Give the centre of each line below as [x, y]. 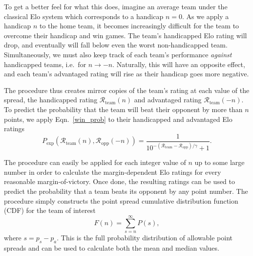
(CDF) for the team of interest [50, 210]
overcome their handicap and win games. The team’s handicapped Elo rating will [126, 35]
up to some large [220, 162]
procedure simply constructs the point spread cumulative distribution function [121, 200]
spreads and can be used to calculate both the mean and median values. [112, 247]
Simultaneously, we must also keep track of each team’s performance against [118, 54]
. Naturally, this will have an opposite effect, [179, 64]
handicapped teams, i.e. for [45, 64]
